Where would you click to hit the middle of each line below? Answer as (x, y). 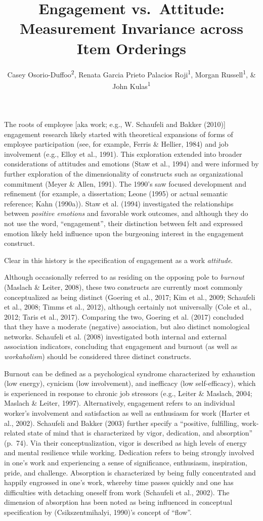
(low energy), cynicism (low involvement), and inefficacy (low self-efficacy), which (130, 383)
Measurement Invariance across (131, 28)
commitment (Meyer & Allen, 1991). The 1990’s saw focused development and (125, 183)
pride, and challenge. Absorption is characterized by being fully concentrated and (130, 472)
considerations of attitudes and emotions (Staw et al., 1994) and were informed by (131, 164)
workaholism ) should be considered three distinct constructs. (98, 356)
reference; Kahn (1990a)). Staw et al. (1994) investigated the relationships (119, 203)
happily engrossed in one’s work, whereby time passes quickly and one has (119, 482)
